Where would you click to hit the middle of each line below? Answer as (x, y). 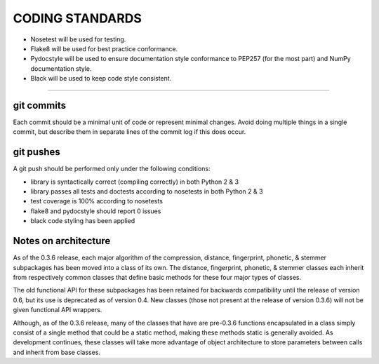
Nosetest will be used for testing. (78, 39)
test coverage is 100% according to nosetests (97, 201)
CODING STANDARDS (77, 18)
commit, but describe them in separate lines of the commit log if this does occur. (129, 132)
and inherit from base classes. (57, 352)
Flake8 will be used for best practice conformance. (104, 48)
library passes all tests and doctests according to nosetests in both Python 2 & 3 (147, 191)
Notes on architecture (62, 241)
